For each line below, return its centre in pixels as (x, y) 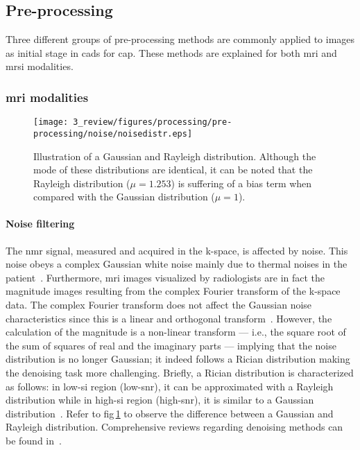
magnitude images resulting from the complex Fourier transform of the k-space (173, 291)
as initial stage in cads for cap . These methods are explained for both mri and (171, 52)
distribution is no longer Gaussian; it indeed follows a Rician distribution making (178, 359)
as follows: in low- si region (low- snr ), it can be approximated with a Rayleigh (170, 386)
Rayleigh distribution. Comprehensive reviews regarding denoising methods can (174, 427)
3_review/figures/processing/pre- (153, 122)
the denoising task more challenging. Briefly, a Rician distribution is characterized (180, 373)
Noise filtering (40, 224)
